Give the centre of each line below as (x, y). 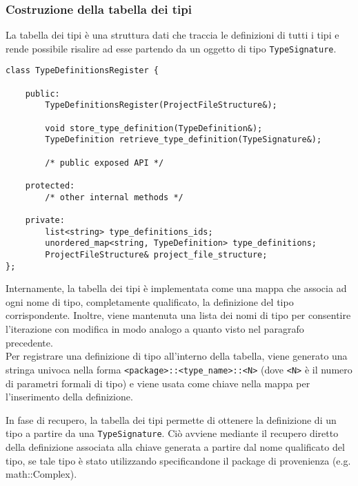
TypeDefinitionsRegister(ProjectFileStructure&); (161, 105)
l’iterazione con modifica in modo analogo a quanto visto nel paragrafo (155, 329)
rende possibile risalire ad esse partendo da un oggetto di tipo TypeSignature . (171, 48)
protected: (50, 186)
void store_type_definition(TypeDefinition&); (154, 128)
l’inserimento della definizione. (69, 397)
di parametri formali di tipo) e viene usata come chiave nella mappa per (158, 383)
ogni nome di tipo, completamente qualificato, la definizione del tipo (150, 301)
